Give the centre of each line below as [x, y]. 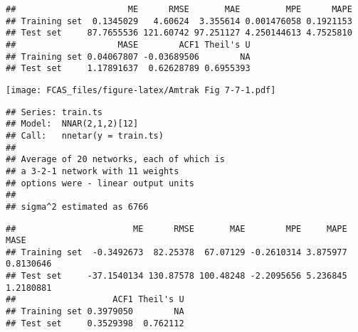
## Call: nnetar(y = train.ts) [85, 135]
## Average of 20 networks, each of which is [115, 160]
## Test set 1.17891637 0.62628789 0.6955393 [128, 69]
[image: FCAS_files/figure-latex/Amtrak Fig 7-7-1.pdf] [141, 90]
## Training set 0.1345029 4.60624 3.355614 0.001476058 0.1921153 [179, 21]
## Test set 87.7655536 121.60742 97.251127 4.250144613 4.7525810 [179, 33]
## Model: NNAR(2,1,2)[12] [72, 124]
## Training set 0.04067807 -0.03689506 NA [128, 57]
